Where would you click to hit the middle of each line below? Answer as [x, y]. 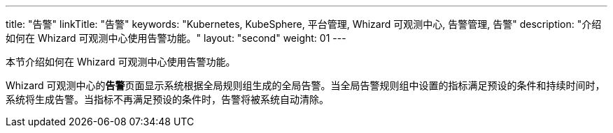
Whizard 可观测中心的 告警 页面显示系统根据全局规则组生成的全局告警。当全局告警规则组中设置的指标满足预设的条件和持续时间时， [305, 85]
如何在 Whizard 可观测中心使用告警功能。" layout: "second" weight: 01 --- [176, 38]
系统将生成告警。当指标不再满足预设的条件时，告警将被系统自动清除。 [167, 99]
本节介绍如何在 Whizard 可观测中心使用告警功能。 [121, 62]
